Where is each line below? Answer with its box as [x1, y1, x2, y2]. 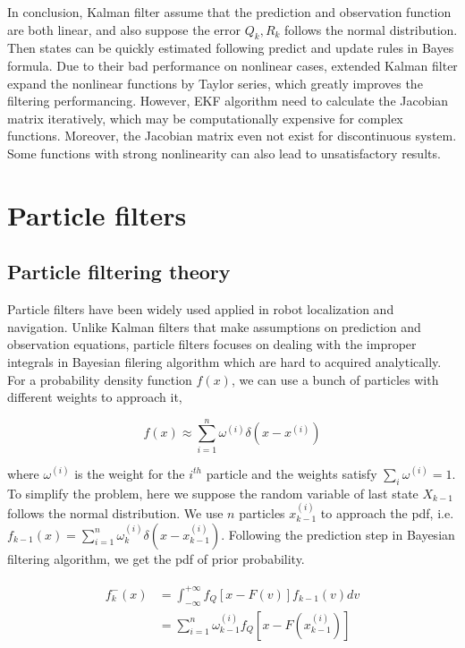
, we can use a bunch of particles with [231, 370, 439, 388]
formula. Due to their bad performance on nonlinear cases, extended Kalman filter [7, 55, 458, 74]
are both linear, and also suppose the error [7, 20, 241, 38]
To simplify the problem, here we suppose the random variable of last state [7, 483, 418, 502]
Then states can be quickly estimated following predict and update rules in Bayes [7, 38, 454, 57]
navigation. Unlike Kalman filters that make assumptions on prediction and [7, 317, 421, 336]
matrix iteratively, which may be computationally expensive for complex [7, 108, 403, 127]
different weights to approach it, [7, 388, 182, 406]
